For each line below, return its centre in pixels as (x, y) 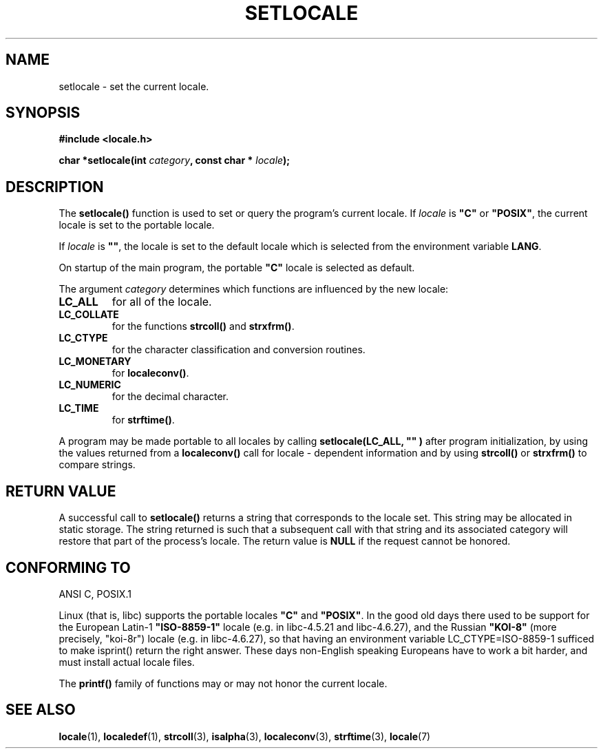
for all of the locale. (162, 302)
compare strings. (97, 465)
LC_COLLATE (89, 315)
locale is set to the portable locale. (137, 225)
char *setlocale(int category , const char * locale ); (174, 160)
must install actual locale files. (127, 662)
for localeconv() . (150, 373)
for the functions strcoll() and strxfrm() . (203, 326)
